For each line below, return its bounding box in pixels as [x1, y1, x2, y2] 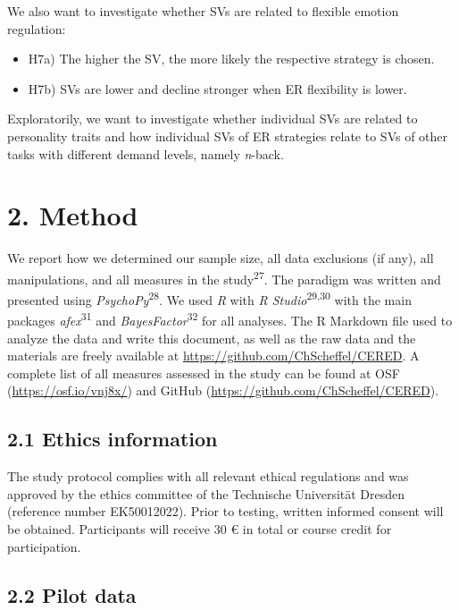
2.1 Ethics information [7, 425, 218, 453]
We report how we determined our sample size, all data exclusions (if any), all [7, 249, 434, 267]
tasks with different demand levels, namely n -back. [7, 144, 284, 163]
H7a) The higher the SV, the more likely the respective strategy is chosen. [28, 49, 435, 68]
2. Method [7, 197, 138, 233]
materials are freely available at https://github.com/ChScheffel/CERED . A [7, 346, 420, 365]
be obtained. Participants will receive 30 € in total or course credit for [7, 519, 392, 538]
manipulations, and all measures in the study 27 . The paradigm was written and [7, 267, 441, 288]
